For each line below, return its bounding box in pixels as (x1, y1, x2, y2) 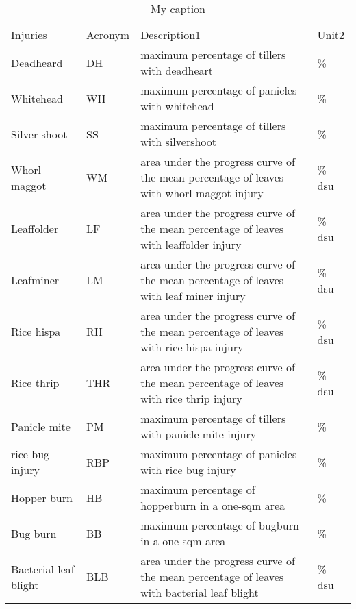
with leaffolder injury (140, 236, 242, 252)
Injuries (11, 27, 47, 42)
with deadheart (140, 62, 213, 78)
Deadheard (11, 54, 63, 71)
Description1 (140, 27, 201, 42)
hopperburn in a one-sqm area (140, 497, 285, 513)
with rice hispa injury (140, 339, 244, 355)
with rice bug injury (140, 462, 236, 477)
